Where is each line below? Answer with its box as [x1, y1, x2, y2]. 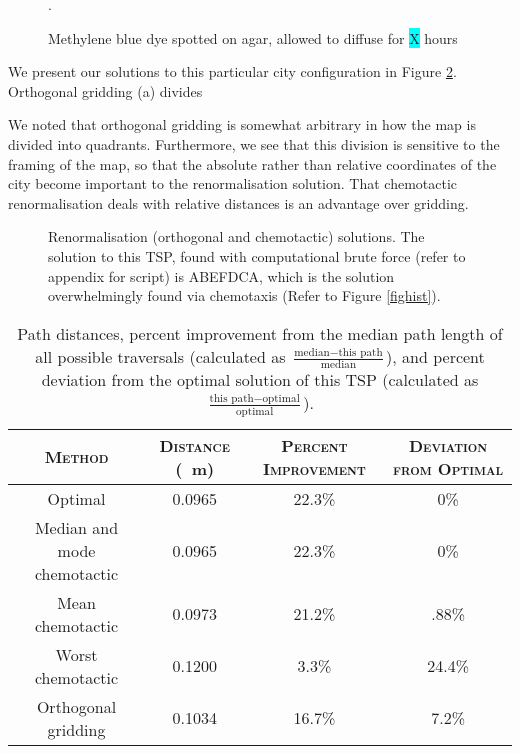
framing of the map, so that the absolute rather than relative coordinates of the [8, 153, 497, 174]
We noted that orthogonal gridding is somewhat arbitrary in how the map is [8, 114, 476, 135]
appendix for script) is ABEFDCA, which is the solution [48, 265, 395, 286]
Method [44, 445, 109, 469]
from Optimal [393, 456, 504, 480]
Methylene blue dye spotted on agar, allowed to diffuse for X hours [48, 27, 458, 48]
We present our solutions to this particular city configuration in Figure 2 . [8, 61, 457, 82]
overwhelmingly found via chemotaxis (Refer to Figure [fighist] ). [48, 285, 441, 306]
